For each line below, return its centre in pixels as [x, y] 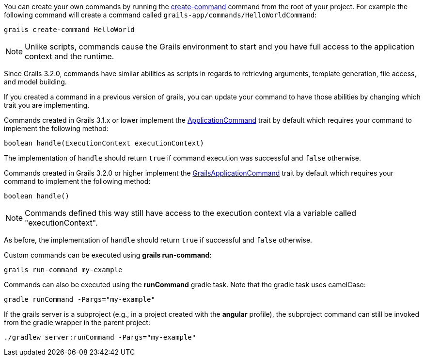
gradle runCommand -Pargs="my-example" [79, 299]
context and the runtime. [70, 56]
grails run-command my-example [63, 270]
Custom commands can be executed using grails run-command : [108, 255]
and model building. [35, 82]
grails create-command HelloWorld [69, 30]
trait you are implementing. [47, 105]
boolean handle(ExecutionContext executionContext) [104, 143]
